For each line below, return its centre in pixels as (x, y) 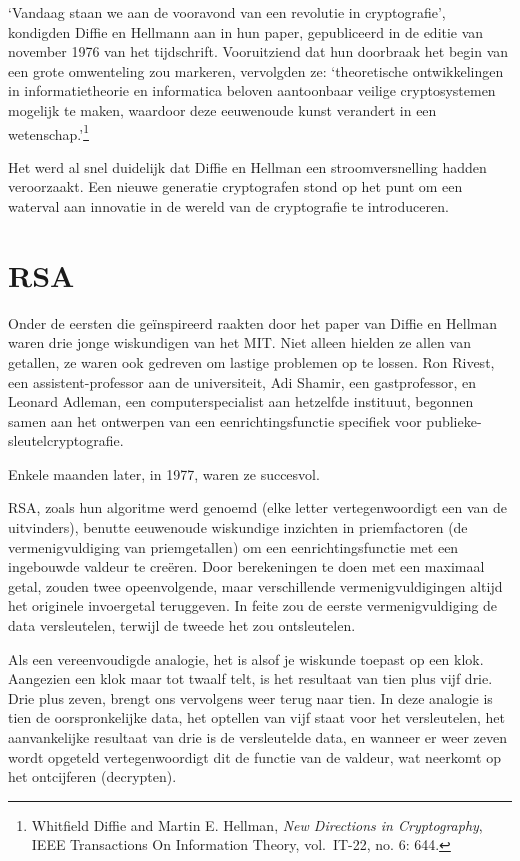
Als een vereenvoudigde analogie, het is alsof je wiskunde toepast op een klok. (246, 658)
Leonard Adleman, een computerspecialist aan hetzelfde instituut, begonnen (241, 401)
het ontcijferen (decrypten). (92, 776)
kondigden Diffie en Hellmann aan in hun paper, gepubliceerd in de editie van (246, 31)
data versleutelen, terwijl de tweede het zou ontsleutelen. (182, 625)
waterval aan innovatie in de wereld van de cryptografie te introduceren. (228, 206)
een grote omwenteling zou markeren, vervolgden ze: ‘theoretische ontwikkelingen (256, 70)
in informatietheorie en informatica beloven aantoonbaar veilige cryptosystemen (252, 90)
